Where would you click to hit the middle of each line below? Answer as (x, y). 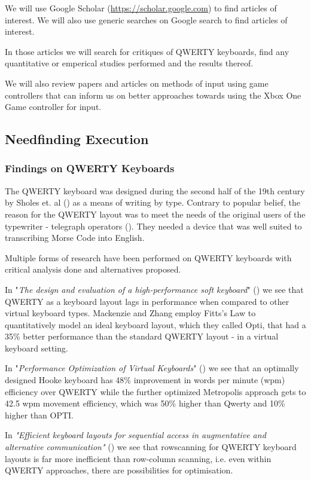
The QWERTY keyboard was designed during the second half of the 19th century (155, 190)
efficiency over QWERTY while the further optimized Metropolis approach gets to (155, 391)
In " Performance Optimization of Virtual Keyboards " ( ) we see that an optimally (152, 368)
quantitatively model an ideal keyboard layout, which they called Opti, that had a (155, 324)
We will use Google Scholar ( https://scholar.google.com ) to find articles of (141, 8)
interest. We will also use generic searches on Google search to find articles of (146, 19)
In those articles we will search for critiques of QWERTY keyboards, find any (147, 51)
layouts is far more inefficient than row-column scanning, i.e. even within (138, 458)
